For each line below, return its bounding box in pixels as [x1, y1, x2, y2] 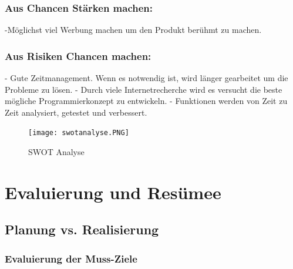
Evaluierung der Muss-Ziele [5, 251, 137, 265]
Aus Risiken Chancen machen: [5, 48, 151, 63]
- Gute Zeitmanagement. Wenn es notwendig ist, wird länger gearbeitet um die [5, 72, 288, 84]
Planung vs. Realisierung [5, 220, 159, 238]
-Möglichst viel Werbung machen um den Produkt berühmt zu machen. [5, 23, 262, 36]
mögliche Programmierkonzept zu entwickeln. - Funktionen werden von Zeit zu [5, 95, 288, 107]
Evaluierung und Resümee [5, 180, 221, 204]
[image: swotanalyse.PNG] [28, 129, 129, 137]
